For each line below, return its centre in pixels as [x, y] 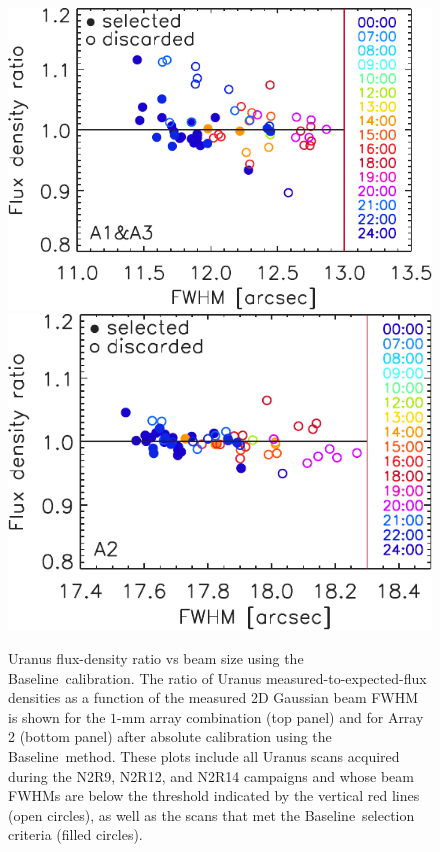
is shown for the [57, 716]
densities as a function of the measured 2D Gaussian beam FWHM [213, 697]
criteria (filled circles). [75, 834]
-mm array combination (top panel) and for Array [270, 716]
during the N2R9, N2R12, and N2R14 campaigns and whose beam [211, 775]
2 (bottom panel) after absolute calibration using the [170, 736]
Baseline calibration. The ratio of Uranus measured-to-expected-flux [217, 677]
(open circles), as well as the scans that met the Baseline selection [211, 814]
